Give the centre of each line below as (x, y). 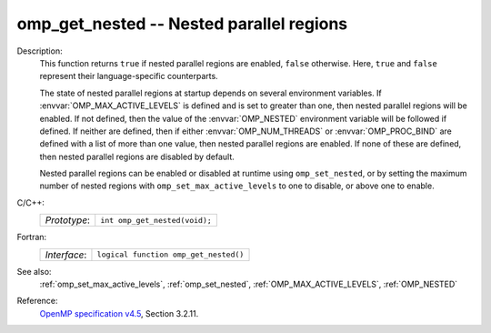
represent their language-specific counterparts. (129, 76)
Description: (40, 51)
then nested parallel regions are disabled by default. (137, 156)
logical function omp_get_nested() (170, 255)
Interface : (66, 255)
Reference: (37, 301)
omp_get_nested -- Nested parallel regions (182, 24)
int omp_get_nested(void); (156, 220)
